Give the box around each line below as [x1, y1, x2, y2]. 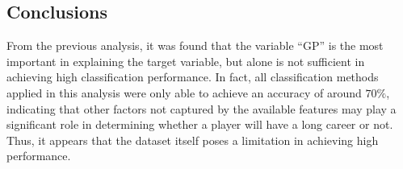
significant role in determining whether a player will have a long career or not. [6, 116, 393, 133]
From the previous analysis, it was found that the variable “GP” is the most [6, 37, 384, 54]
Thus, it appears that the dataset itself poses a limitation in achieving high [6, 131, 379, 148]
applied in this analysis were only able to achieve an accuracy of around [6, 84, 362, 101]
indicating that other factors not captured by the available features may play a [6, 100, 397, 117]
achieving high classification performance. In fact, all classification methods [6, 68, 379, 85]
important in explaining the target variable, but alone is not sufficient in [6, 52, 365, 69]
